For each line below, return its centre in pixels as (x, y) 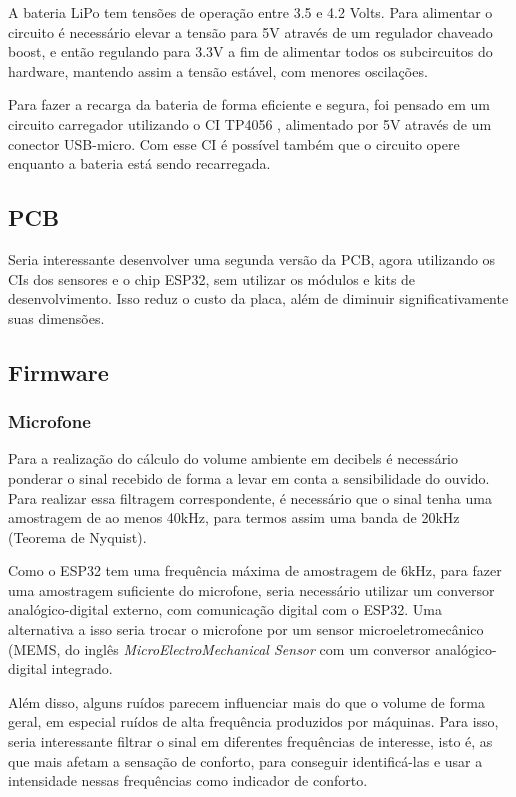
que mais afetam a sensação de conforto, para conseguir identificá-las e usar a (245, 760)
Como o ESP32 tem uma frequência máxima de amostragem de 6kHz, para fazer (255, 570)
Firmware (58, 371)
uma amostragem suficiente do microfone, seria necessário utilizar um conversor (251, 589)
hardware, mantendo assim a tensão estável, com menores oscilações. (218, 70)
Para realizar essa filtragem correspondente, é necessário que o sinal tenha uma (250, 497)
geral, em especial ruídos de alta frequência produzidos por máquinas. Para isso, (253, 721)
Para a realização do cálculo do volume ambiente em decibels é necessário (233, 458)
